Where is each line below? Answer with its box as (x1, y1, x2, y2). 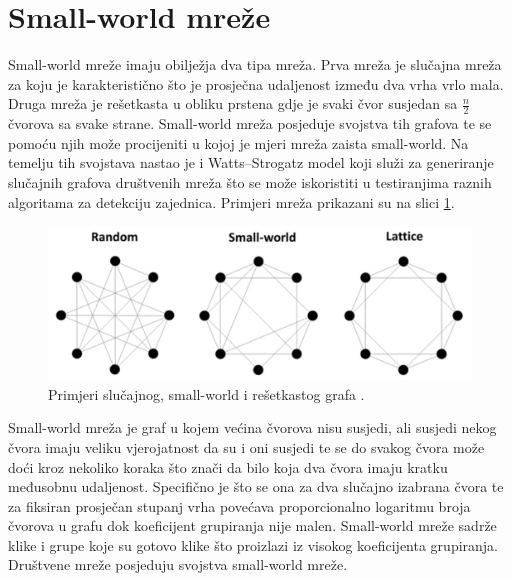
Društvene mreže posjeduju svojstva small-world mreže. (8, 554, 348, 575)
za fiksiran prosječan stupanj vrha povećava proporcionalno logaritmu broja (8, 495, 471, 516)
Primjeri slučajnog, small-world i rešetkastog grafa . (48, 383, 365, 404)
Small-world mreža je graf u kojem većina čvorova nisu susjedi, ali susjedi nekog (8, 417, 497, 438)
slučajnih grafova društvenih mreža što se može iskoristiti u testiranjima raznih (8, 171, 492, 192)
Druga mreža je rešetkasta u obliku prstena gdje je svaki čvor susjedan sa (8, 93, 458, 114)
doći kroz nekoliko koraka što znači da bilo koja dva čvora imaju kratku (8, 456, 448, 477)
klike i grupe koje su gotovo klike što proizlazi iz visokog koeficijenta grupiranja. (8, 534, 499, 555)
